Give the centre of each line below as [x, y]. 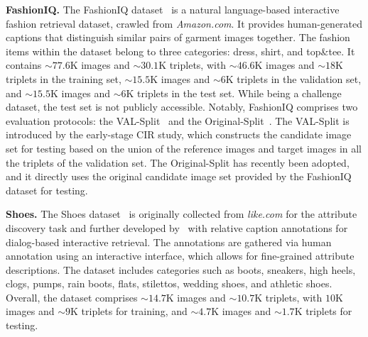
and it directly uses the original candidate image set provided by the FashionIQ [179, 176]
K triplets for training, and [129, 311]
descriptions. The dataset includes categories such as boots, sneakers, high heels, [181, 269]
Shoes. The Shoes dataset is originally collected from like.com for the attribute [182, 214]
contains [24, 65]
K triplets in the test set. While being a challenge [234, 93]
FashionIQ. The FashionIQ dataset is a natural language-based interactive [173, 9]
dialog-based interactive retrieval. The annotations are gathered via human [169, 242]
